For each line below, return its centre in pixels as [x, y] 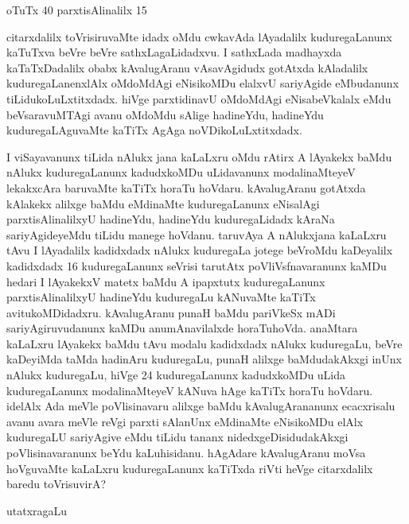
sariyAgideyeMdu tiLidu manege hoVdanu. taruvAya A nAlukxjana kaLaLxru [197, 234]
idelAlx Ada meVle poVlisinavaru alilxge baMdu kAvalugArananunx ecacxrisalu [201, 406]
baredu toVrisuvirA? [56, 484]
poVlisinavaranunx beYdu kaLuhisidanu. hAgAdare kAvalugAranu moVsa [186, 453]
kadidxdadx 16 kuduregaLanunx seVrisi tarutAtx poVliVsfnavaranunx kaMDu [197, 265]
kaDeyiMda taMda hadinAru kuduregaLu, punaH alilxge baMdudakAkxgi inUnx [204, 359]
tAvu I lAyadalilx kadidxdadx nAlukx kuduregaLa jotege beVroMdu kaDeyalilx [200, 250]
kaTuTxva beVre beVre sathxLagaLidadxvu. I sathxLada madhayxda [174, 52]
